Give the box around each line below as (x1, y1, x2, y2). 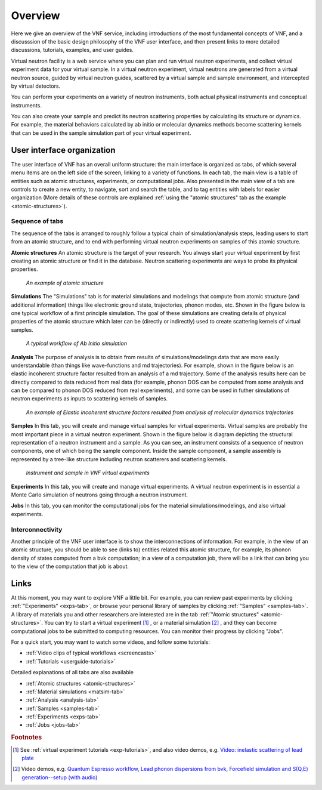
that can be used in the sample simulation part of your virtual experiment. (11, 129, 191, 137)
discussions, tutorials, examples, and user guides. (11, 47, 134, 54)
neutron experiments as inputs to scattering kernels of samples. (11, 395, 168, 402)
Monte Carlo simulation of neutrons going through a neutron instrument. (11, 491, 188, 498)
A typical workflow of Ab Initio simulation (26, 340, 128, 347)
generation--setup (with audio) (21, 773, 98, 781)
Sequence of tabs (11, 217, 64, 226)
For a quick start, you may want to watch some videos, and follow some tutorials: (11, 638, 210, 646)
